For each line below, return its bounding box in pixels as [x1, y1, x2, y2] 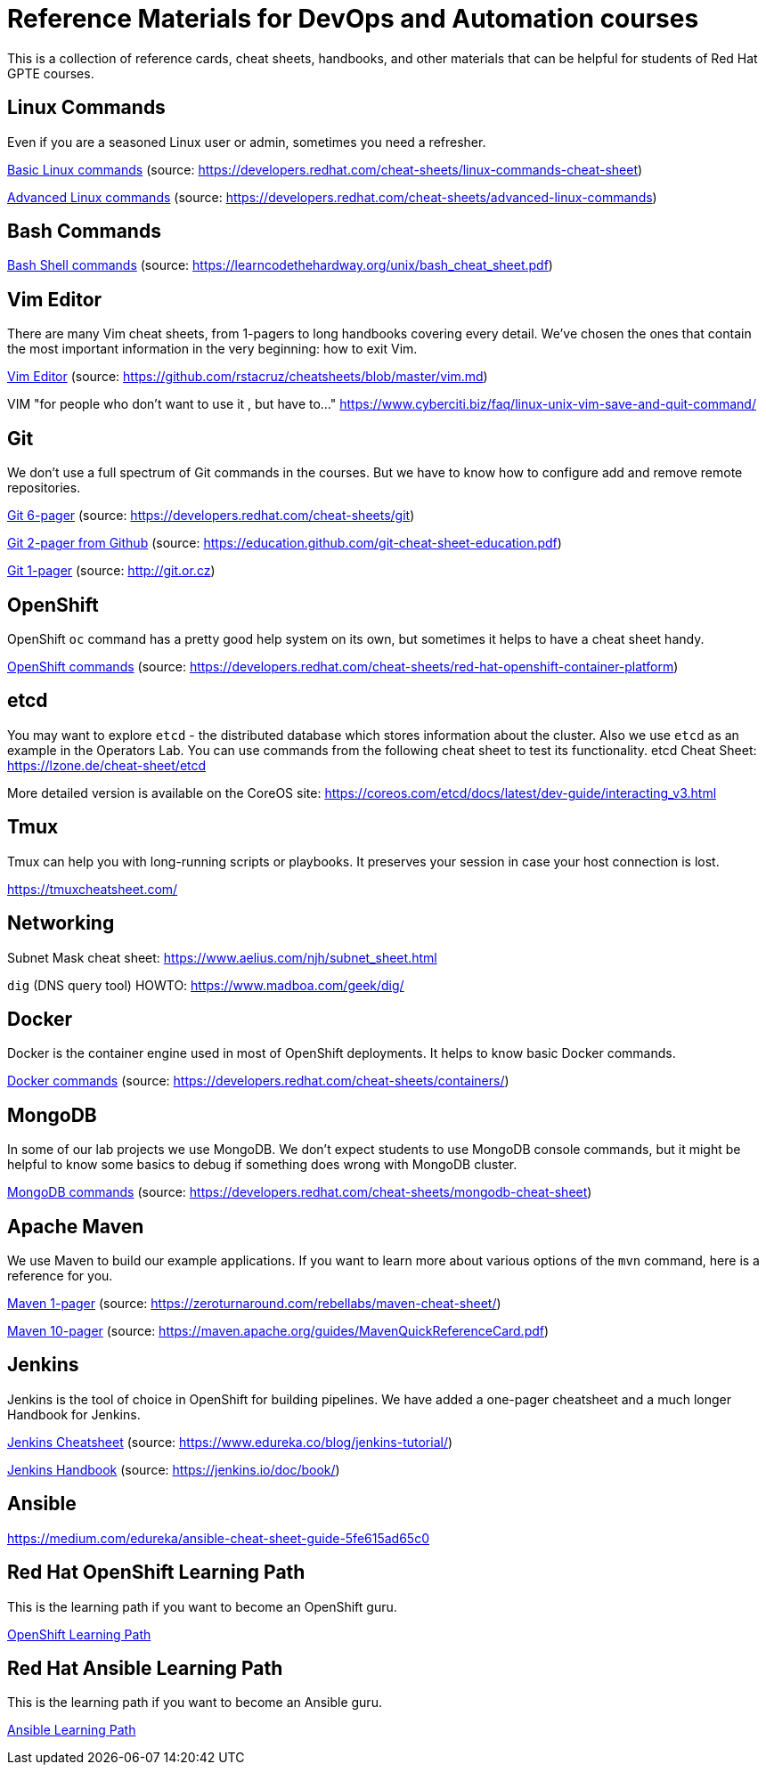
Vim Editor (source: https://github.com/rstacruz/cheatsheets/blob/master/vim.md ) [7, 369, 488, 385]
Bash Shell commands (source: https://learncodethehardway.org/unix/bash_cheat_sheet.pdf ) [7, 257, 553, 273]
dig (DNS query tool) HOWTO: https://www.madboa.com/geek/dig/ [7, 977, 404, 993]
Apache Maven [7, 1215, 144, 1238]
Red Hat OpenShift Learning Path [7, 1561, 306, 1584]
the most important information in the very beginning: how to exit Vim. [7, 341, 418, 357]
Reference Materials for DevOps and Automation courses [7, 4, 699, 34]
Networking [7, 912, 115, 935]
